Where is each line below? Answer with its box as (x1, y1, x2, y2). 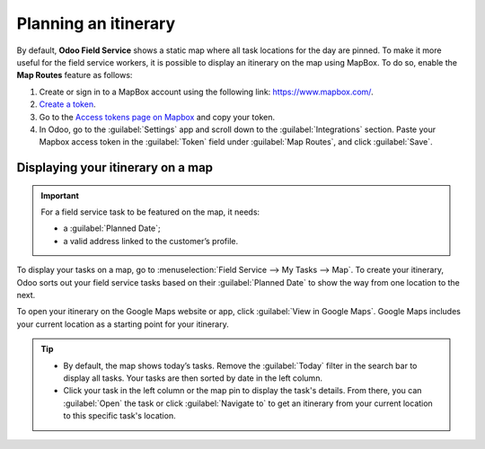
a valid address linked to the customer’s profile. (63, 235, 238, 246)
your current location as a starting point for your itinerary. (16, 319, 229, 330)
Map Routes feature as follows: (16, 70, 133, 81)
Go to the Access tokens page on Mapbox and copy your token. (39, 111, 276, 122)
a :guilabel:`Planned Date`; (63, 223, 161, 233)
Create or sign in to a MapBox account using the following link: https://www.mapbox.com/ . (39, 86, 374, 97)
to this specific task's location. (63, 410, 176, 421)
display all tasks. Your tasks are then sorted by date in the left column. (63, 373, 323, 383)
